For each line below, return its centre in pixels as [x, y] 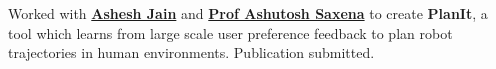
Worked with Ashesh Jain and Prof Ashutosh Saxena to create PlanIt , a [248, 13]
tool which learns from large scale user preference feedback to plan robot [230, 32]
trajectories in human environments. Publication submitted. [191, 52]
